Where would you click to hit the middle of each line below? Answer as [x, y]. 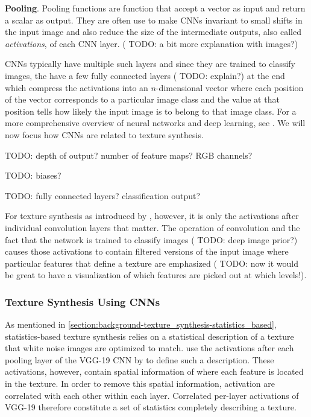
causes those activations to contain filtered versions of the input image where [147, 251]
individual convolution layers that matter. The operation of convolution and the [152, 227]
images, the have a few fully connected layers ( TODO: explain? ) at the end [145, 75]
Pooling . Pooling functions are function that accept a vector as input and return [155, 8]
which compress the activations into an [77, 87]
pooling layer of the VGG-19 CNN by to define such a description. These [140, 359]
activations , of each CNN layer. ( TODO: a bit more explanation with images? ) [152, 43]
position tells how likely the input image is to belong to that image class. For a [151, 111]
